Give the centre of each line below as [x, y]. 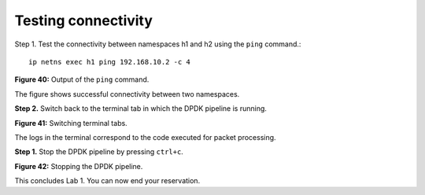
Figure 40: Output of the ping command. [82, 79]
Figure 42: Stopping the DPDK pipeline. [79, 166]
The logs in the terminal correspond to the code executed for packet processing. [145, 137]
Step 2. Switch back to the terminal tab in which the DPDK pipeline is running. [141, 109]
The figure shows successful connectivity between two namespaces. [127, 94]
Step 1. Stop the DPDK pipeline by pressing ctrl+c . [99, 152]
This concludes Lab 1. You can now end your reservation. [107, 181]
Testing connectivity [84, 20]
